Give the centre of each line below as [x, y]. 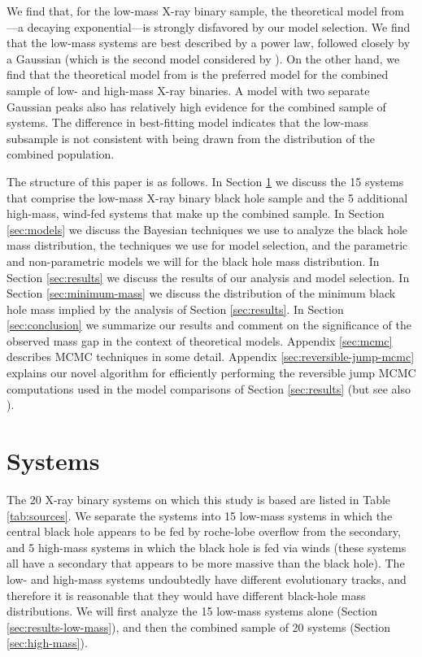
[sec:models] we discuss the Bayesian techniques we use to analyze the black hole [207, 229]
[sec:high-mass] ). [47, 643]
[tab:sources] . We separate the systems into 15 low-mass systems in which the [200, 515]
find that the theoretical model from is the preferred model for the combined [198, 74]
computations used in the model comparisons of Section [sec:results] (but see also [209, 388]
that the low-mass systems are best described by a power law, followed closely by [209, 43]
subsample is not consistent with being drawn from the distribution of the [191, 138]
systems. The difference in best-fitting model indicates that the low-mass [188, 122]
